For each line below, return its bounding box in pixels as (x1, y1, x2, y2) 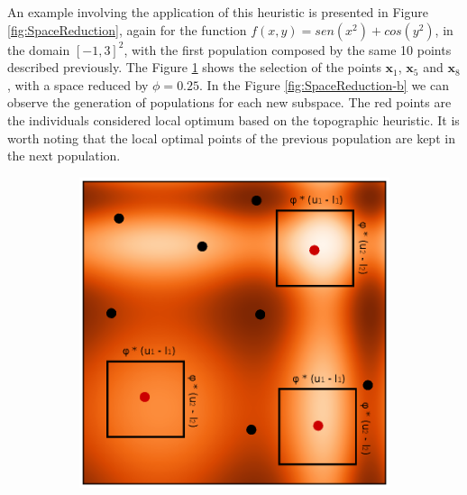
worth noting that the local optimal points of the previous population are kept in (7, 128, 455, 147)
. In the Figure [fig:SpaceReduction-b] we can (199, 75, 449, 94)
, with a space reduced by (7, 75, 149, 94)
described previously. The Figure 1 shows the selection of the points (7, 58, 381, 77)
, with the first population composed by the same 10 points (124, 40, 452, 59)
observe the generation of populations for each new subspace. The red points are (7, 93, 452, 112)
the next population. (7, 146, 121, 165)
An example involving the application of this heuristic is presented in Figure (7, 3, 428, 21)
